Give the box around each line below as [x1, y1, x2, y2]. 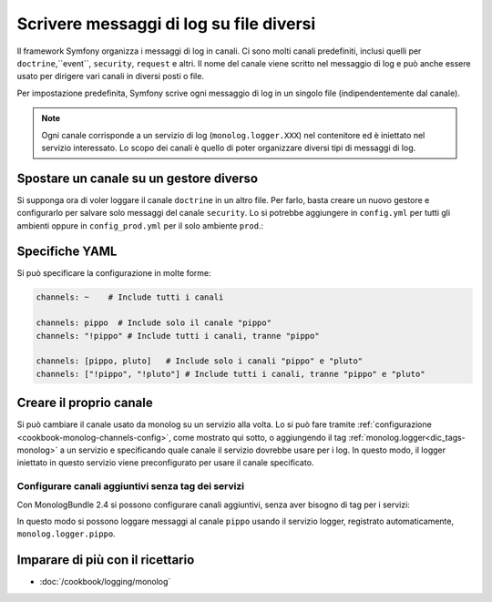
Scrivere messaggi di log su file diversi [16, 14, 316, 34]
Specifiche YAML [16, 244, 118, 260]
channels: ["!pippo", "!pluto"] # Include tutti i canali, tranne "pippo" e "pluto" [36, 369, 425, 379]
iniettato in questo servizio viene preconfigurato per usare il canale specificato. [16, 457, 314, 468]
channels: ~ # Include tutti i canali [36, 292, 224, 302]
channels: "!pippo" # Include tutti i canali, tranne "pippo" [36, 331, 320, 341]
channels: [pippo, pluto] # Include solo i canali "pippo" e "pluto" [36, 356, 364, 366]
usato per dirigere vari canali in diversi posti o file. [16, 71, 205, 82]
